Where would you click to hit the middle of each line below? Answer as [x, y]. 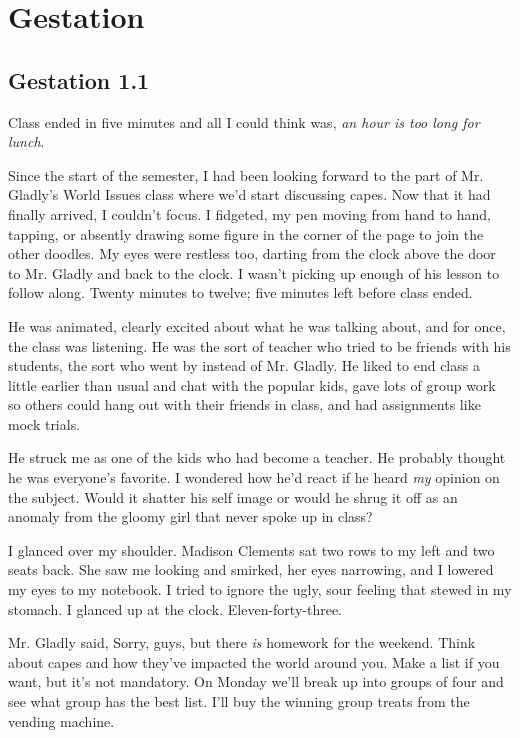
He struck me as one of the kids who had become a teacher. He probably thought [257, 457]
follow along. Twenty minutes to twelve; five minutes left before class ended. [240, 292]
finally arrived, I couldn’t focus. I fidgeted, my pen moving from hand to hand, [249, 213]
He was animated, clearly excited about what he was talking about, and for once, [257, 325]
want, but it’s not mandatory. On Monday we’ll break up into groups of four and [256, 681]
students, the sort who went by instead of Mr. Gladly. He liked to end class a [244, 365]
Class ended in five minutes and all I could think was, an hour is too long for [244, 121]
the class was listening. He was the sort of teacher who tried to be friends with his [259, 345]
